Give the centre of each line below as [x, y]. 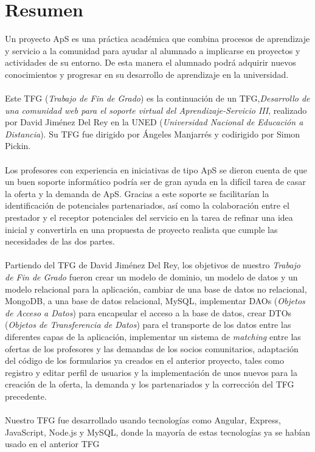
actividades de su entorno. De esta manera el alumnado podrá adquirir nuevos [151, 62]
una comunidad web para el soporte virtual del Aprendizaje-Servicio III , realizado [156, 110]
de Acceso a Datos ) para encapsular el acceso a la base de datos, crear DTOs [148, 312]
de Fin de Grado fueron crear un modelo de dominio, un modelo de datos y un [151, 277]
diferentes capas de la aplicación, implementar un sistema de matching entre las [153, 336]
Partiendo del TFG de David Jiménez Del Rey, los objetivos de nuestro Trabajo [153, 265]
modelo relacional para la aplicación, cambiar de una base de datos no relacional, [156, 289]
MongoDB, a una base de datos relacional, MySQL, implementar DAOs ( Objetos [155, 301]
